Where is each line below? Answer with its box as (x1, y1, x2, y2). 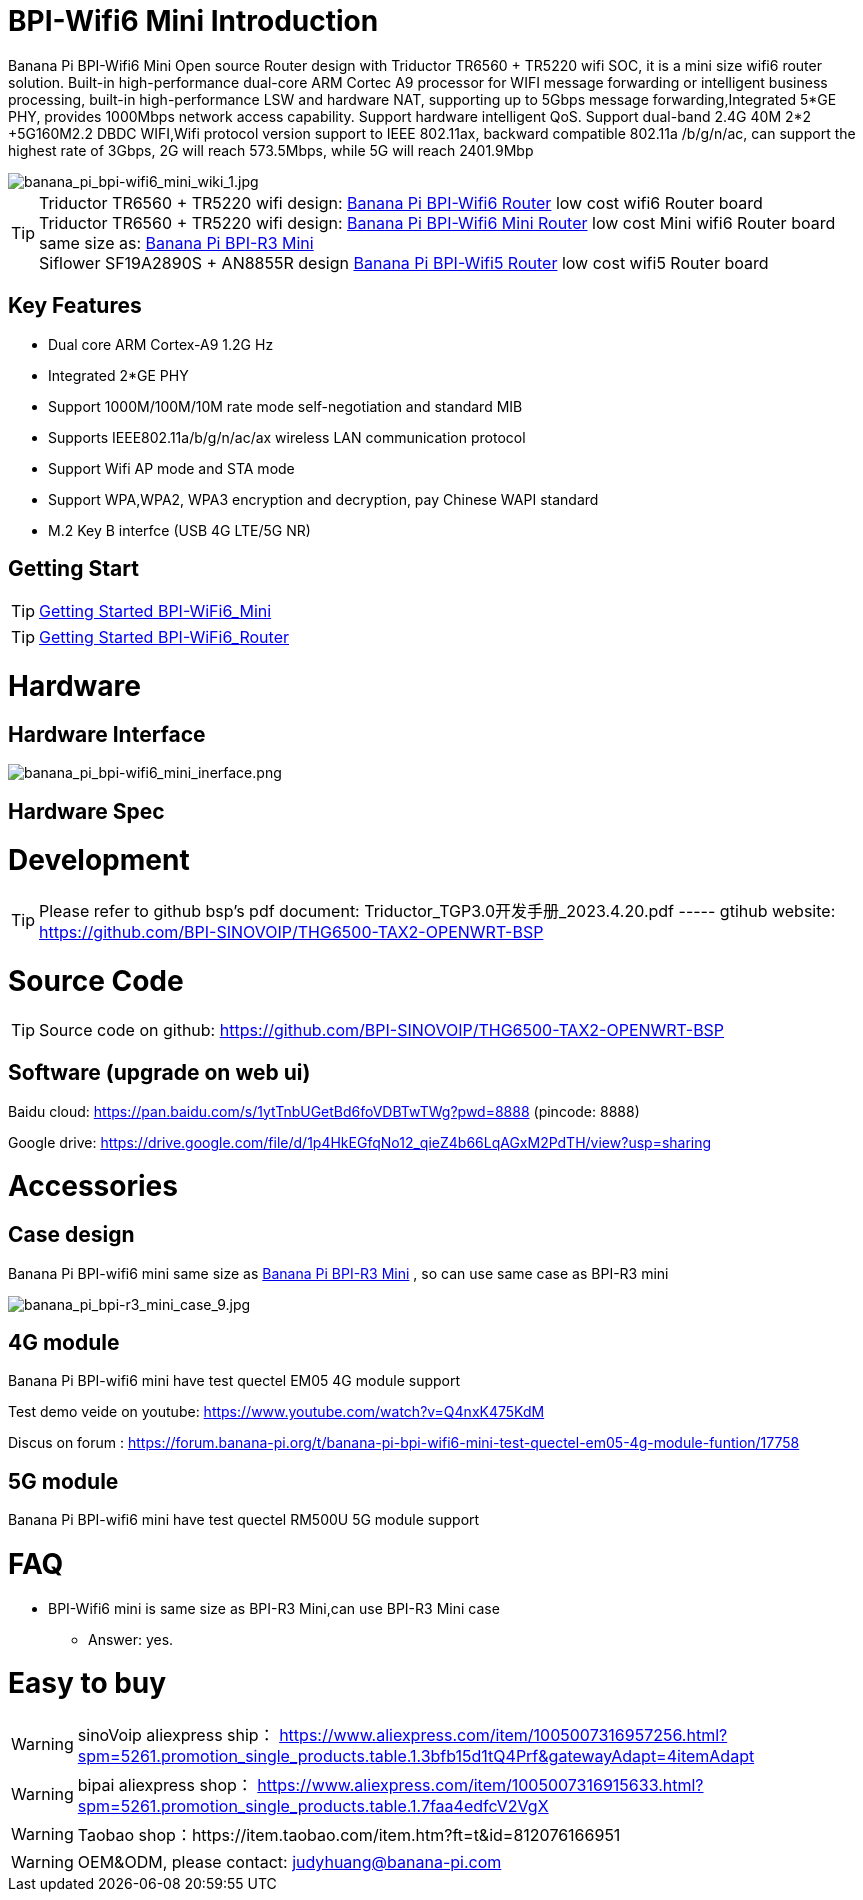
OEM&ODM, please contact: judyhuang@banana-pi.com (77, 1852, 502, 1873)
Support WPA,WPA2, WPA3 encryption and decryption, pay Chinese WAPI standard (48, 490, 599, 508)
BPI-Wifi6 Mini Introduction (8, 4, 379, 38)
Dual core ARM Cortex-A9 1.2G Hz (48, 335, 274, 353)
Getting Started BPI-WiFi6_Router (39, 627, 289, 648)
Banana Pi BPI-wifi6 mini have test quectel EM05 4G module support (8, 1372, 461, 1390)
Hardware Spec (8, 798, 165, 824)
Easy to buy (8, 1666, 167, 1701)
